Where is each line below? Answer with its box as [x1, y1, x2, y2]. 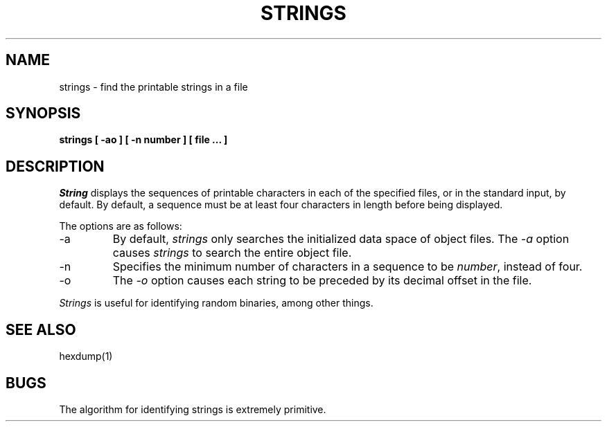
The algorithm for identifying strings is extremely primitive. [59, 403, 326, 415]
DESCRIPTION [6, 157, 105, 175]
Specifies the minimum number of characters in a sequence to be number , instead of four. [112, 260, 583, 274]
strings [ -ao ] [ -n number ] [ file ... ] [59, 134, 228, 146]
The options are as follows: [59, 220, 182, 233]
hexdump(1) [59, 350, 113, 363]
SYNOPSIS [6, 105, 81, 122]
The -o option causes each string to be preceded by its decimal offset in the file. [112, 273, 532, 288]
